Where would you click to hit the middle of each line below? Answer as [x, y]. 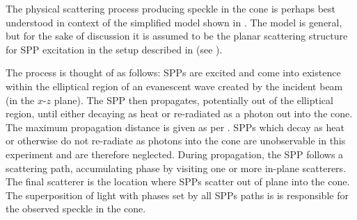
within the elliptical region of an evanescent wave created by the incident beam [174, 86]
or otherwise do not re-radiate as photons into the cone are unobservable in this [176, 141]
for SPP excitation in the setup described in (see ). [114, 49]
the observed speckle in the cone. [76, 209]
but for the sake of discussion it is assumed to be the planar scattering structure [177, 36]
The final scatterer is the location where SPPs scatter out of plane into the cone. [178, 181]
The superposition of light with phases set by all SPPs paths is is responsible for [177, 195]
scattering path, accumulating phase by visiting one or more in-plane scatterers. [176, 168]
